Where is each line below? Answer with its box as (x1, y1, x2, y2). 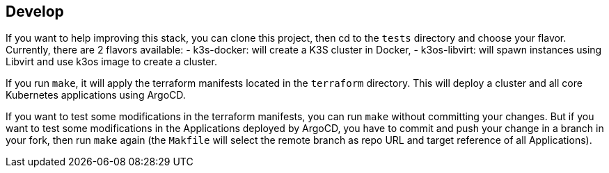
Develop (6, 3, 64, 20)
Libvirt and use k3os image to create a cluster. (6, 56, 217, 68)
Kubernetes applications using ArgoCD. (6, 89, 186, 101)
